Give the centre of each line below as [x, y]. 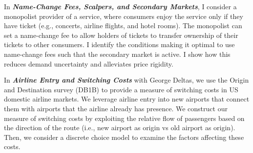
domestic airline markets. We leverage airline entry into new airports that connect [127, 99]
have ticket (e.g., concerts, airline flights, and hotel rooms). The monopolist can [123, 25]
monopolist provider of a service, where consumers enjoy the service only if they [124, 16]
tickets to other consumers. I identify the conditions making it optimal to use [119, 44]
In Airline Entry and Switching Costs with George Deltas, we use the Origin [126, 80]
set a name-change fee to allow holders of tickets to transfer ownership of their [121, 35]
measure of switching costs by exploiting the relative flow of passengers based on [124, 118]
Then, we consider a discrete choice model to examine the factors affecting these [124, 137]
